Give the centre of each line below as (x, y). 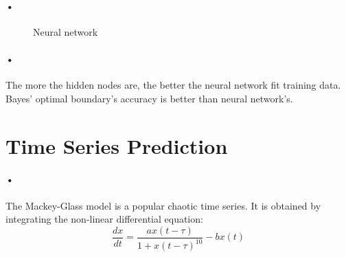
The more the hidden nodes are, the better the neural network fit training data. (173, 85)
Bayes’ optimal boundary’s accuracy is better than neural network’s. (149, 98)
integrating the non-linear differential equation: (104, 219)
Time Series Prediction (117, 145)
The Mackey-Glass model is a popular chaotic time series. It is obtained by (163, 205)
